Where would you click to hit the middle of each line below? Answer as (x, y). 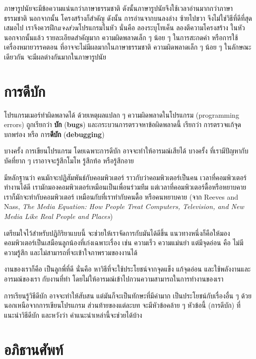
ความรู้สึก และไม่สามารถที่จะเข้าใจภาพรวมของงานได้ (71, 252)
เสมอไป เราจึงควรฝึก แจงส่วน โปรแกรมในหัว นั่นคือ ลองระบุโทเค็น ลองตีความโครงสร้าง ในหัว (125, 28)
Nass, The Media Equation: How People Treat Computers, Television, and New (124, 206)
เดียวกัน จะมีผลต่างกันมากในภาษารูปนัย (55, 56)
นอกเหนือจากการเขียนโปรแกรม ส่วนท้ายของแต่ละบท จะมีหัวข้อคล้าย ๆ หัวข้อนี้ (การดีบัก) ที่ (122, 305)
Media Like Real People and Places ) (59, 216)
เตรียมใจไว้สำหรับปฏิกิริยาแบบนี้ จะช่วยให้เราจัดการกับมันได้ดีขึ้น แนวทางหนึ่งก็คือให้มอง (117, 233)
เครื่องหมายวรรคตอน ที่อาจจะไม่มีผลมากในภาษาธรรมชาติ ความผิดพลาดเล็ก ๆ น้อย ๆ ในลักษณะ (128, 47)
